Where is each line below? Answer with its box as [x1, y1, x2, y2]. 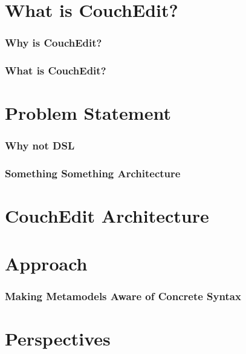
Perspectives [5, 326, 111, 350]
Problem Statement [5, 100, 171, 125]
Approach [5, 251, 88, 275]
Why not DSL [5, 138, 75, 153]
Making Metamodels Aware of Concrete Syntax [5, 288, 241, 303]
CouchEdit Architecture [5, 203, 209, 228]
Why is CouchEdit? [5, 35, 102, 50]
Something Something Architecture [5, 166, 181, 181]
